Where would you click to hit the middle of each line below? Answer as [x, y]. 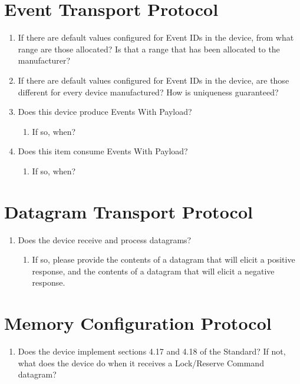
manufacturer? [44, 60]
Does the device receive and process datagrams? [105, 239]
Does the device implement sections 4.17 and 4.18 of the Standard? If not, [152, 351]
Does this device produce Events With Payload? [105, 112]
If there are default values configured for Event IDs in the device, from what [156, 37]
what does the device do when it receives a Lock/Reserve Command [141, 363]
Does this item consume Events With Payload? [103, 151]
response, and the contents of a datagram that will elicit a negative [153, 271]
